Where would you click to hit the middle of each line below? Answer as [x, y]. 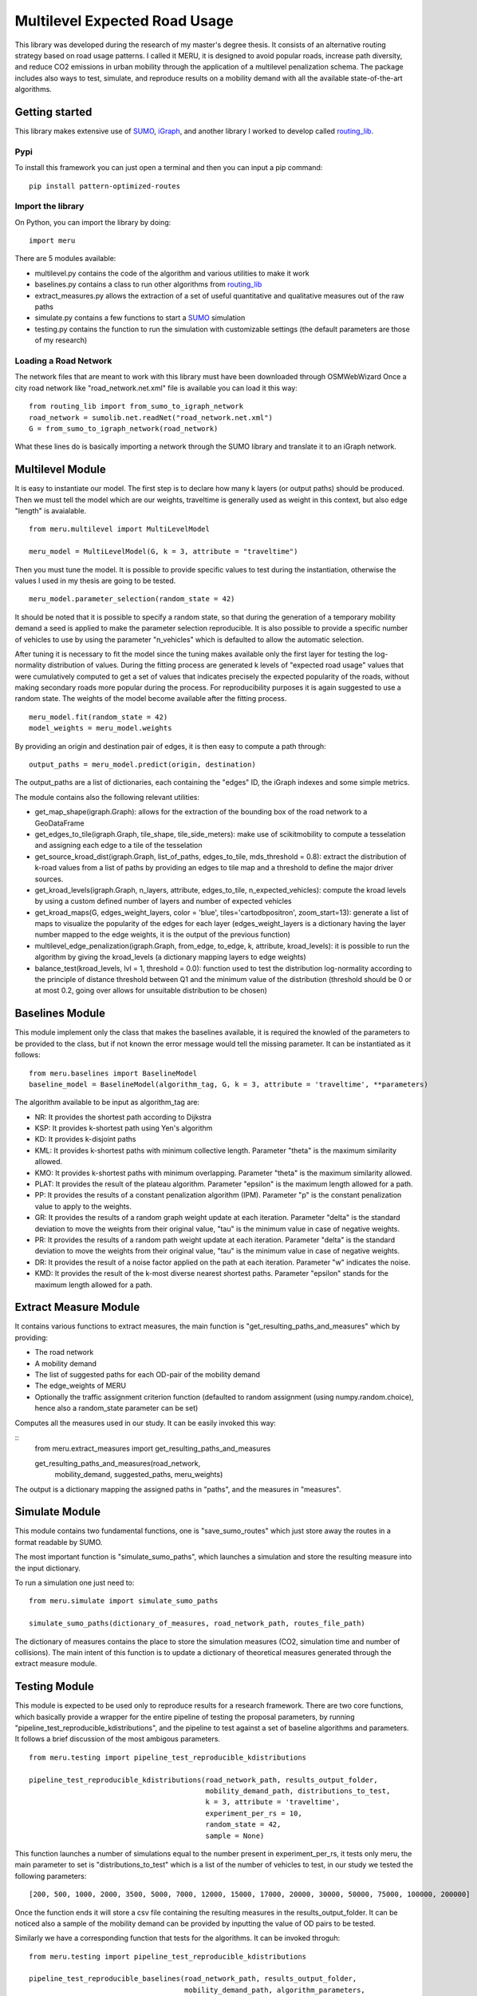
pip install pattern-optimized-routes [105, 186]
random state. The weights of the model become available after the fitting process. [151, 699]
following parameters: [51, 1875]
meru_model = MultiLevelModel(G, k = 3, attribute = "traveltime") [164, 552]
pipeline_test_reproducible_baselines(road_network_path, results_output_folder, [193, 1979]
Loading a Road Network [63, 361]
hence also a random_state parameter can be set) [116, 1408]
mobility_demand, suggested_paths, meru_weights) [139, 1475]
